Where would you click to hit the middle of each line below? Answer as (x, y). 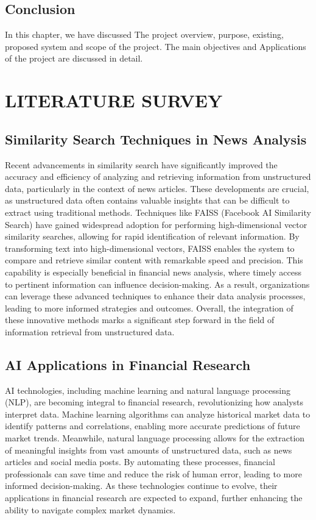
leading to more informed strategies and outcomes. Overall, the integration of (149, 308)
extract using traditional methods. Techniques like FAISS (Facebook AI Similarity (158, 212)
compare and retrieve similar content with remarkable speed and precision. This (154, 260)
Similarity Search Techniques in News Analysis (156, 139)
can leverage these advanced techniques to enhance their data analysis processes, (155, 296)
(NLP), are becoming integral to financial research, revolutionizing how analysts (154, 402)
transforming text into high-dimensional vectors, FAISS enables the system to (150, 248)
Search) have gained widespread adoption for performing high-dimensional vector (156, 224)
